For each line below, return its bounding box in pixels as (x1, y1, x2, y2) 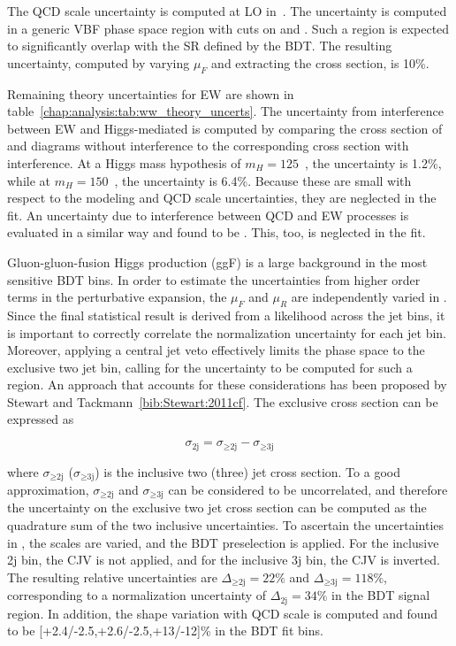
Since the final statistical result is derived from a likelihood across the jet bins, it (7, 305, 445, 324)
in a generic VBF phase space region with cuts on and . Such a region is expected (7, 19, 450, 37)
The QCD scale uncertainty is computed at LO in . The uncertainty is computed (7, 2, 447, 19)
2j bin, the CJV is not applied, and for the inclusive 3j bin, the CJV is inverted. (7, 550, 440, 569)
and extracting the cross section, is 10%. (211, 53, 429, 72)
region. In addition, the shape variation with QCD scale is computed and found (7, 604, 438, 622)
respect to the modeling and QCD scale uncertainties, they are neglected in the (7, 188, 437, 207)
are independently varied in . (291, 288, 447, 306)
